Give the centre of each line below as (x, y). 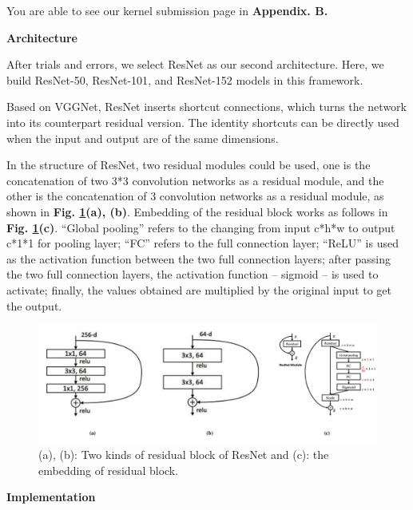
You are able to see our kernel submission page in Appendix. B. (167, 10)
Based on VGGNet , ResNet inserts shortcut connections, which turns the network (206, 107)
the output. (34, 305)
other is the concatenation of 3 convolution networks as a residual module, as (195, 196)
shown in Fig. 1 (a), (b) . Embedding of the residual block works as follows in (197, 211)
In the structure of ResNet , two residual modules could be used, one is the (189, 165)
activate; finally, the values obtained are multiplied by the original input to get (199, 289)
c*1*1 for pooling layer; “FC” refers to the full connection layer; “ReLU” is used (203, 243)
